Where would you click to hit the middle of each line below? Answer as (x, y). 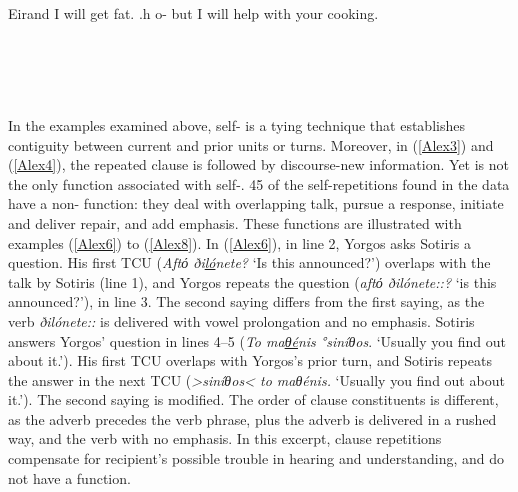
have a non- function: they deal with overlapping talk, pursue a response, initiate (256, 203)
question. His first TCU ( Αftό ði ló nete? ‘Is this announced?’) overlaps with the (249, 262)
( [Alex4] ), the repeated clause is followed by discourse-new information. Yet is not (259, 164)
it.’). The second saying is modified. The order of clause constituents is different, (253, 399)
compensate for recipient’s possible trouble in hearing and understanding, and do (256, 458)
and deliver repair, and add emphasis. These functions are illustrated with (235, 222)
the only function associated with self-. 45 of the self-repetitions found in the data (259, 183)
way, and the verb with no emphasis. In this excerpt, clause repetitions (225, 438)
